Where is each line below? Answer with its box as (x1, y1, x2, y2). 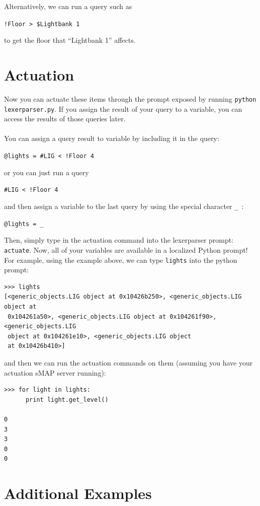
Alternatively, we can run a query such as (4, 1, 132, 11)
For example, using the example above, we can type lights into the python (4, 254, 237, 265)
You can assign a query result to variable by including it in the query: (4, 133, 219, 143)
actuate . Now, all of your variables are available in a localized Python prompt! (4, 244, 248, 255)
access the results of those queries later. (4, 113, 126, 124)
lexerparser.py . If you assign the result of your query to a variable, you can (4, 103, 242, 114)
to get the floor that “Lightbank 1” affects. (4, 35, 136, 45)
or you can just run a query (4, 167, 89, 177)
